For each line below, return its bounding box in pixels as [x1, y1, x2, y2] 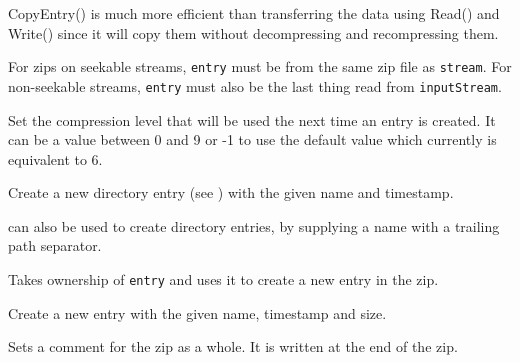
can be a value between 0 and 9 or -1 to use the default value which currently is [8, 129, 497, 150]
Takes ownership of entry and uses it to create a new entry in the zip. [8, 269, 439, 290]
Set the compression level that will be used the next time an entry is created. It [8, 109, 496, 130]
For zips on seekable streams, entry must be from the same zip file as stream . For [8, 56, 512, 77]
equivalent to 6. [8, 148, 103, 169]
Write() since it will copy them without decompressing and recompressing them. [8, 22, 499, 43]
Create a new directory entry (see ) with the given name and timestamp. [8, 182, 454, 203]
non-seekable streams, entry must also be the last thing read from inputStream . [8, 75, 502, 96]
